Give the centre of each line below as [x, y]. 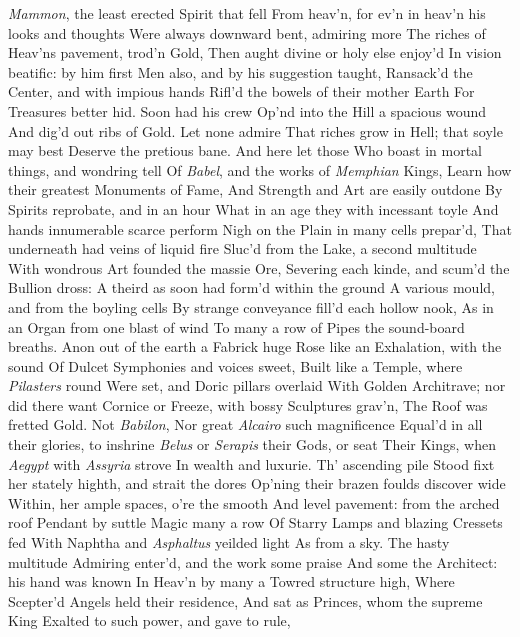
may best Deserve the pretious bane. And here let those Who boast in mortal [245, 150]
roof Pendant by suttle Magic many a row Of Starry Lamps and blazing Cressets [255, 522]
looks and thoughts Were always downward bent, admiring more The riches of [247, 32]
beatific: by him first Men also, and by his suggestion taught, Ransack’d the [240, 71]
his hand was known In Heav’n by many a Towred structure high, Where [231, 581]
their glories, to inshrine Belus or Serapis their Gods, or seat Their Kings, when [252, 444]
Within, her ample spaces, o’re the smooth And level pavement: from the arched [254, 502]
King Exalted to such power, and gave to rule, [149, 620]
